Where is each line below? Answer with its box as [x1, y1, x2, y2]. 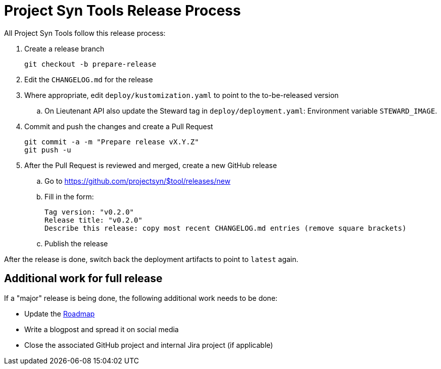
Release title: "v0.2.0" [44, 216, 142, 224]
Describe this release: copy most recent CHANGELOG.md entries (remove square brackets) [44, 224, 407, 232]
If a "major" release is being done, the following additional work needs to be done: [4, 293, 278, 302]
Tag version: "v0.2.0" [44, 207, 134, 216]
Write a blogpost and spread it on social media [24, 325, 179, 334]
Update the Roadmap [24, 309, 95, 318]
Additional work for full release [4, 272, 163, 285]
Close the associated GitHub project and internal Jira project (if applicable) [24, 340, 273, 349]
